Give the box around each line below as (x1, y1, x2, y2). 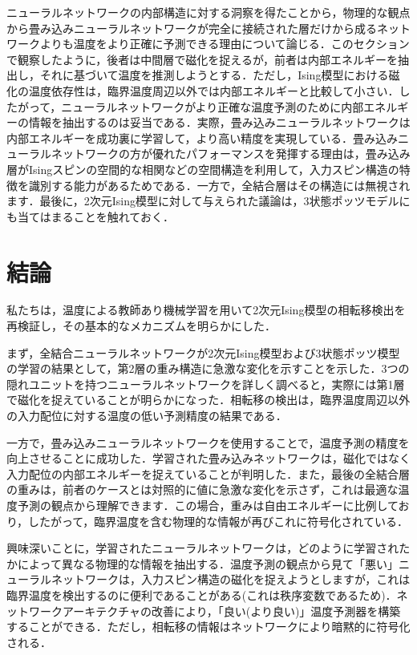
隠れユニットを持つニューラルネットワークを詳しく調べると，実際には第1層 (6, 375, 405, 392)
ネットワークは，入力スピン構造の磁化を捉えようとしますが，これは (51, 571, 411, 588)
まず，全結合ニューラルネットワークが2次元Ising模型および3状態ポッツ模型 (6, 344, 400, 361)
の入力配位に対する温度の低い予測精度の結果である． (6, 407, 287, 423)
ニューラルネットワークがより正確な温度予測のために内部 (61, 98, 364, 115)
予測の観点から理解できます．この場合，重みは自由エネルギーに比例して (17, 496, 399, 513)
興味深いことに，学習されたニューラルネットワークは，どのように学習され (6, 540, 399, 556)
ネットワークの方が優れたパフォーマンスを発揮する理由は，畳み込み (51, 145, 411, 162)
